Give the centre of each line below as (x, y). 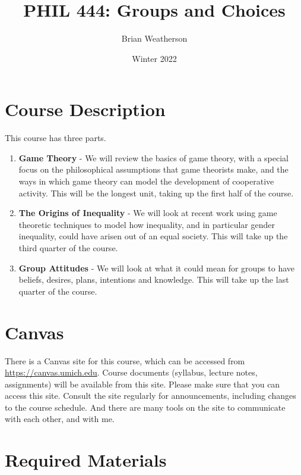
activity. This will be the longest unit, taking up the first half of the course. (156, 193)
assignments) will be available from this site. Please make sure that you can (142, 384)
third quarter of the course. (68, 248)
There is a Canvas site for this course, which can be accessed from (125, 360)
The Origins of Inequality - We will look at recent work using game (148, 213)
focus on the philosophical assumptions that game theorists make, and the (153, 169)
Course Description (85, 109)
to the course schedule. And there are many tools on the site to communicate (145, 407)
